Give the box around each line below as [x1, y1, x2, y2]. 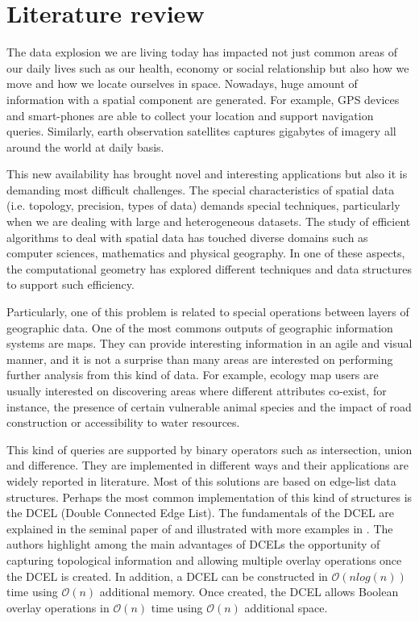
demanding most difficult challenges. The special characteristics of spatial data [6, 181, 395, 198]
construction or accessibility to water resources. [6, 414, 240, 431]
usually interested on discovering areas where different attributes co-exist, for [6, 382, 387, 399]
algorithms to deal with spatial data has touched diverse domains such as [6, 228, 368, 245]
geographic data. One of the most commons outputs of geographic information [6, 319, 393, 336]
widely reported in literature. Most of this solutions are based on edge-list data [6, 472, 396, 489]
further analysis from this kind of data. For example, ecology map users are [6, 366, 379, 383]
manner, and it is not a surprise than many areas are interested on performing [6, 350, 393, 367]
